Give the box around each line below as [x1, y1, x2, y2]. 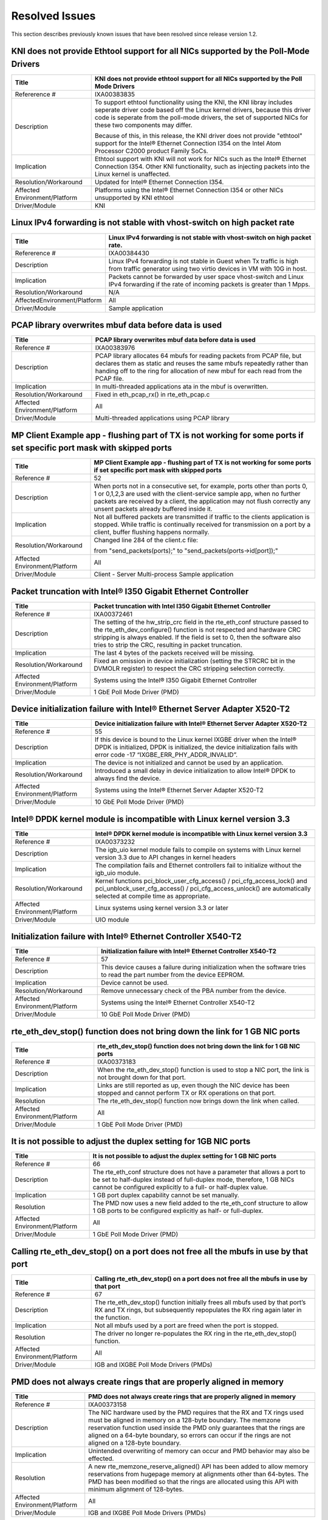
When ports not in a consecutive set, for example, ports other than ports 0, [94, 482, 308, 491]
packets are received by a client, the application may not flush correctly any [94, 497, 311, 506]
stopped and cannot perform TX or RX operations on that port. [97, 1088, 276, 1097]
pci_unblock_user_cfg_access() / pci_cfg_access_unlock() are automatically [95, 884, 311, 893]
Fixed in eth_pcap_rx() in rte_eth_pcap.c [95, 390, 210, 399]
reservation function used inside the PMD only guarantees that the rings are [88, 1423, 306, 1432]
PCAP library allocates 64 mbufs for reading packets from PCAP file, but [95, 351, 302, 360]
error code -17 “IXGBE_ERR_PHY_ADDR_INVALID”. [94, 751, 238, 759]
